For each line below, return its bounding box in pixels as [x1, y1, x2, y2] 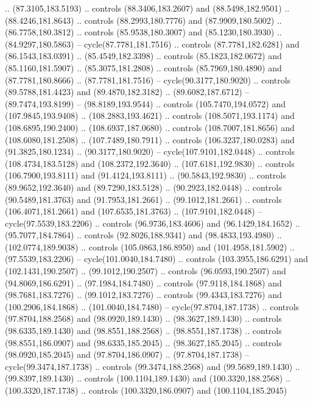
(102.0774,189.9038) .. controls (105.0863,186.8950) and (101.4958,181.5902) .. [5, 240, 295, 253]
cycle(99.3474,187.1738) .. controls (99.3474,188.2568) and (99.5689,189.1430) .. [5, 360, 300, 372]
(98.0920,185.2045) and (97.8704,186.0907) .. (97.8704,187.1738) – [5, 348, 250, 361]
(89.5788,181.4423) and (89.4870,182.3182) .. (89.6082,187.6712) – [5, 85, 250, 98]
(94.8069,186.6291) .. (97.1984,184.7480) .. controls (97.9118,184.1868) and [5, 276, 282, 289]
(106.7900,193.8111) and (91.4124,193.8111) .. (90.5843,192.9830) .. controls [5, 169, 286, 182]
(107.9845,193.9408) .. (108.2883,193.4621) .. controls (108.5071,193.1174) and [5, 109, 295, 122]
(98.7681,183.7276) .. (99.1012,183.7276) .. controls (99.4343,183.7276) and [5, 288, 282, 301]
